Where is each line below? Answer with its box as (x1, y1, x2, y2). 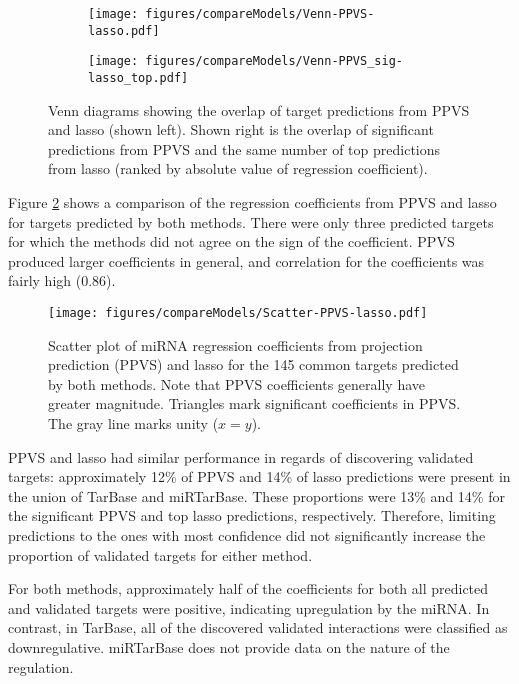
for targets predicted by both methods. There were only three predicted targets (8, 211, 494, 232)
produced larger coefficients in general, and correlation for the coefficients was (8, 250, 485, 271)
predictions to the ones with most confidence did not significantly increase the (8, 524, 486, 545)
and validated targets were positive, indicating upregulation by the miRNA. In (8, 597, 490, 618)
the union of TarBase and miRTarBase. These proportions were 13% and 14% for (8, 485, 505, 506)
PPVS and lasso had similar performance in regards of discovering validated (8, 446, 474, 467)
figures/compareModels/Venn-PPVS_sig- (145, 54, 403, 69)
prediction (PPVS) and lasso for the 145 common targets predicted (48, 354, 459, 375)
